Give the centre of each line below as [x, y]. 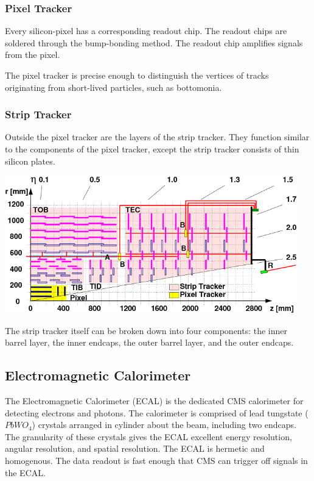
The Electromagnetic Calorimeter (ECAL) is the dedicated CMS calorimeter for [154, 401]
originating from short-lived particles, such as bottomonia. [113, 87]
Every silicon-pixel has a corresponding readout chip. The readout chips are [146, 31]
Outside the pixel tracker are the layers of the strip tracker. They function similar [157, 137]
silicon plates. [30, 161]
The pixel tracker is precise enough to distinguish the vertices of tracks [137, 75]
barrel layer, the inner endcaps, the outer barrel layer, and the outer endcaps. [149, 342]
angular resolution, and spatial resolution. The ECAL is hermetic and [135, 448]
